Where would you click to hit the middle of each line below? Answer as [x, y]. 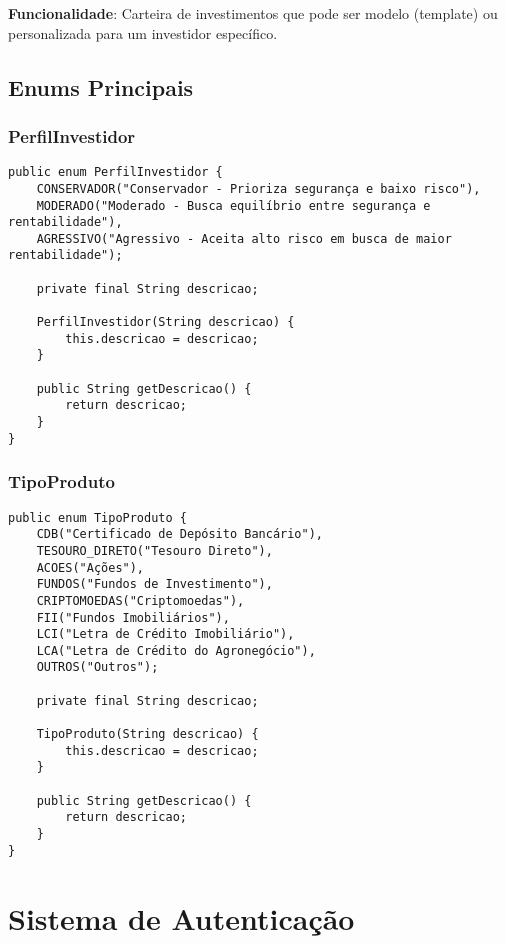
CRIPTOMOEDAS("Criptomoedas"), [140, 600]
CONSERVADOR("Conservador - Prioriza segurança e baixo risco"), [258, 188]
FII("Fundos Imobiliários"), [133, 617]
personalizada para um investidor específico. [143, 32]
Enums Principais [101, 86]
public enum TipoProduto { [97, 517]
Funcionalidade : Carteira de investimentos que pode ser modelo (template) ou [253, 13]
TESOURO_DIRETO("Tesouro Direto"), [154, 550]
